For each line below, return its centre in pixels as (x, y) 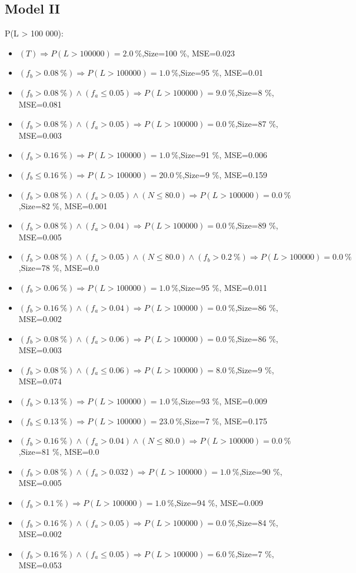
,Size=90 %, (261, 471)
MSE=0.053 (40, 565)
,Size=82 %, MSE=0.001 (63, 205)
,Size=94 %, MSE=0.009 (219, 503)
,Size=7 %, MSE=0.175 (225, 420)
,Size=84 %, (257, 522)
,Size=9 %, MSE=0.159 (225, 174)
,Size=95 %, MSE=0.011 (223, 287)
